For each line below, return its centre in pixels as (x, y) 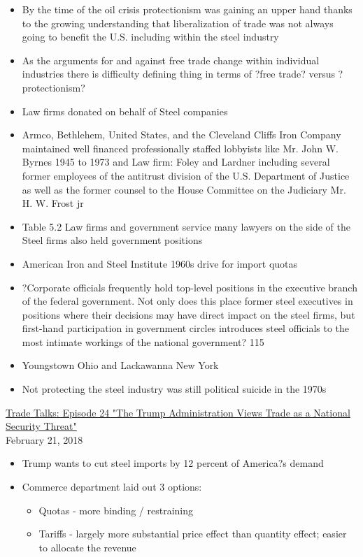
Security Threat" (41, 426)
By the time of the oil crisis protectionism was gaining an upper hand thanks (187, 9)
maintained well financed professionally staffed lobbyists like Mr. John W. (180, 148)
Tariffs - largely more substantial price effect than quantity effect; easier (193, 534)
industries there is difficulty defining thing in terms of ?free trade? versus (178, 74)
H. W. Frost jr (53, 203)
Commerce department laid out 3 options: (112, 487)
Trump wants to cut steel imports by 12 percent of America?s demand (173, 463)
